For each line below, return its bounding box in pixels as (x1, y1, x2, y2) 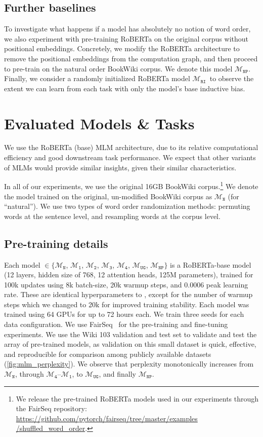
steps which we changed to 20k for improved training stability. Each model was (4, 299, 249, 309)
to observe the (209, 73, 254, 84)
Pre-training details (4, 235, 108, 251)
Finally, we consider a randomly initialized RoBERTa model (4, 73, 190, 84)
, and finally (99, 369, 136, 379)
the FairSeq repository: (16, 403, 87, 414)
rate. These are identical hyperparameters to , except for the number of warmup (4, 289, 253, 300)
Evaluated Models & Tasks (4, 113, 195, 133)
